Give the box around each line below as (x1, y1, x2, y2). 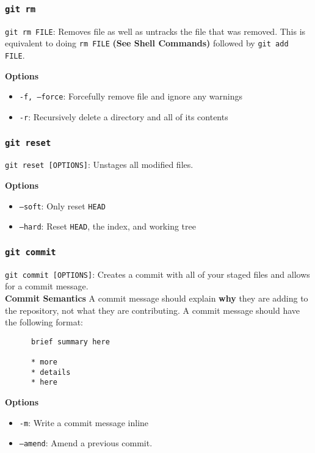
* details (31, 368, 71, 377)
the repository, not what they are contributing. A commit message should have (5, 303, 300, 316)
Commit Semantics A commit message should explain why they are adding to (5, 292, 308, 305)
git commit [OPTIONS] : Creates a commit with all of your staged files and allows (5, 267, 310, 280)
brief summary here (31, 337, 110, 346)
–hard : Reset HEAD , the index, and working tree (19, 220, 196, 233)
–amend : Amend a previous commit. (19, 437, 153, 449)
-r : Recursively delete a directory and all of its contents (19, 111, 228, 123)
